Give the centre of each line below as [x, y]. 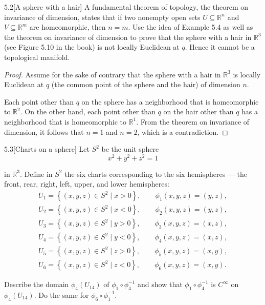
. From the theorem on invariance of [193, 121]
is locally [247, 74]
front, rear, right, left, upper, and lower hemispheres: [87, 184]
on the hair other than [198, 111]
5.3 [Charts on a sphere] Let [47, 149]
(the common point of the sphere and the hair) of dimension [146, 84]
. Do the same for [61, 294]
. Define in [36, 174]
